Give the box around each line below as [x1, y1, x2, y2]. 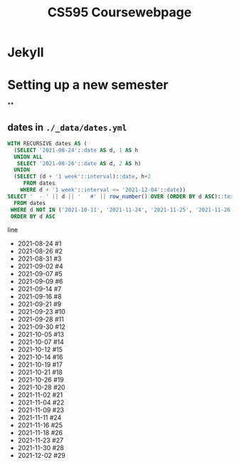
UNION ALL [14, 153, 43, 160]
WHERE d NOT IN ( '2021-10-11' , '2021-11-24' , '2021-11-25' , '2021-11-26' [10, 206, 234, 214]
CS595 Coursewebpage [47, 4, 192, 21]
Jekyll [7, 44, 44, 61]
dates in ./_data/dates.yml [7, 121, 127, 133]
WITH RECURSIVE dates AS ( [7, 140, 87, 147]
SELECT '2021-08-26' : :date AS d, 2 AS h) [16, 160, 142, 167]
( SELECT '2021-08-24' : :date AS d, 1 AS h [14, 147, 139, 154]
